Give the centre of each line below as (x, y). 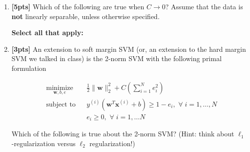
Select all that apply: (47, 33)
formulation (29, 68)
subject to (61, 104)
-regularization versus (43, 143)
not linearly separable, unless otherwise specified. (85, 16)
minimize (60, 88)
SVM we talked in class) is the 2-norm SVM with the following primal (116, 58)
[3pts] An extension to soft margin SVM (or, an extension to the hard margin (129, 49)
